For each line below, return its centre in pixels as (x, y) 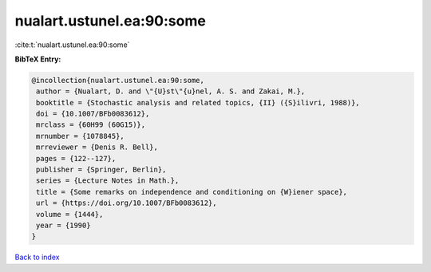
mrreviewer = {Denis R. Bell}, (97, 147)
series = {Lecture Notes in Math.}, (108, 181)
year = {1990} (63, 225)
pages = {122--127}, (76, 158)
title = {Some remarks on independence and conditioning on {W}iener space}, (192, 192)
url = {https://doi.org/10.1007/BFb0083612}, (127, 203)
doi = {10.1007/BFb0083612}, (93, 114)
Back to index (37, 257)
